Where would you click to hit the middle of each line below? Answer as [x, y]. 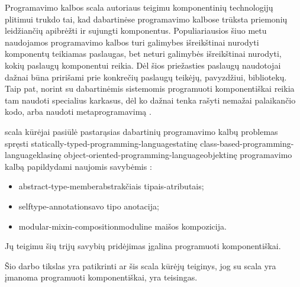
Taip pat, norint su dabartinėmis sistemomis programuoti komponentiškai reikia [150, 88]
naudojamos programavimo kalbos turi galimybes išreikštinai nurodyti [132, 42]
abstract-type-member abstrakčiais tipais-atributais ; [111, 186]
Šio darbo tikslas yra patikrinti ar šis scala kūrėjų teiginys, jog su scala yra [141, 265]
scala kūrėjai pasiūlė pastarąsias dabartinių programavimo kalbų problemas [141, 131]
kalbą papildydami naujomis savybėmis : [78, 166]
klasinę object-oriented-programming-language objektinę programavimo [164, 155]
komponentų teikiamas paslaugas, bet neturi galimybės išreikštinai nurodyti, [143, 54]
